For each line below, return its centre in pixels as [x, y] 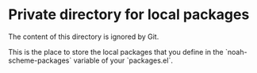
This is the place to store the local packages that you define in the [116, 52]
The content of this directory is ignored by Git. [84, 36]
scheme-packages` [40, 60]
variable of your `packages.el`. [123, 60]
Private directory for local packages [129, 15]
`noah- [236, 52]
